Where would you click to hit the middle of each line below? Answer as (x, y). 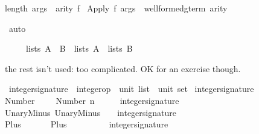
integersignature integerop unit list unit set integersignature (131, 89)
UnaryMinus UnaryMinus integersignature (91, 112)
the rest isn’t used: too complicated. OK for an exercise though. (123, 68)
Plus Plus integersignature (87, 124)
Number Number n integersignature (92, 100)
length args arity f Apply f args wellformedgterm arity (116, 8)
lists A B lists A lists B (79, 48)
